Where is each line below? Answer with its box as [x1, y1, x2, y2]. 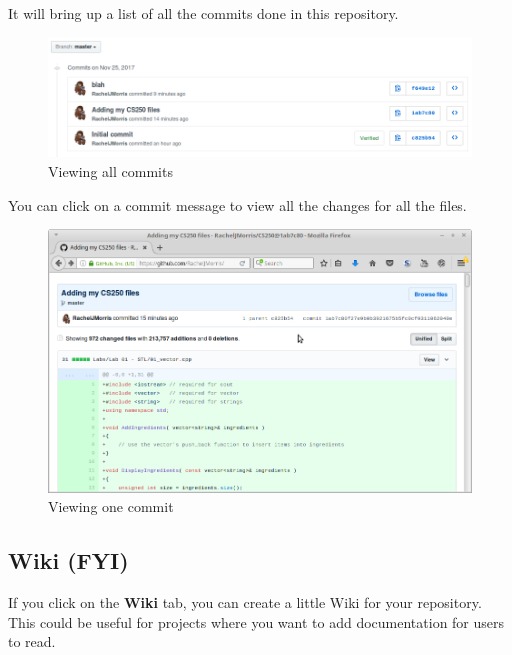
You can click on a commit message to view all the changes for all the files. [8, 194, 467, 215]
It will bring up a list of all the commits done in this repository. [8, 3, 399, 23]
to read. [8, 631, 56, 652]
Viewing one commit [48, 496, 174, 517]
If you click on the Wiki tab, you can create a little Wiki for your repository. [8, 592, 482, 613]
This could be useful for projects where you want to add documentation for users [8, 611, 505, 632]
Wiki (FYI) [8, 545, 129, 576]
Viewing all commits [48, 160, 173, 181]
